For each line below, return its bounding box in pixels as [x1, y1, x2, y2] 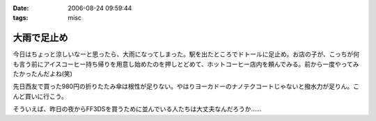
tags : [13, 14, 29, 22]
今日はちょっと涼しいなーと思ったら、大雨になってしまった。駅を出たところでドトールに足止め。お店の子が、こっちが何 [13, 50, 360, 58]
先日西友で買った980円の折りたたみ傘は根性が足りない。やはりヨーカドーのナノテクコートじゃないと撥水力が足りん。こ [13, 82, 360, 90]
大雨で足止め [13, 32, 68, 44]
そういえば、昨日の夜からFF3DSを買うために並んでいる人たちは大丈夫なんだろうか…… [13, 105, 262, 113]
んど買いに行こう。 [13, 92, 68, 100]
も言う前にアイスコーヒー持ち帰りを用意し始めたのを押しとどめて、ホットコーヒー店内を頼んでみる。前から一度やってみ [13, 60, 359, 68]
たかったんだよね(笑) [13, 70, 73, 78]
